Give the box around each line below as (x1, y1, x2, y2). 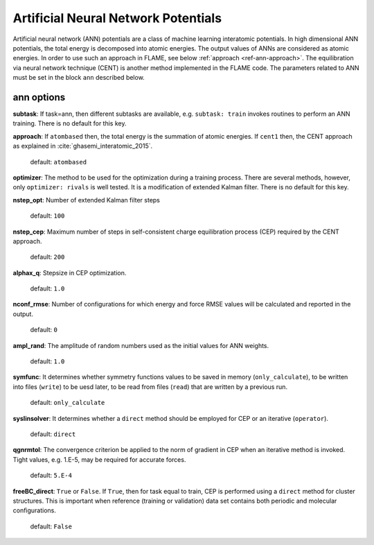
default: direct (30, 430, 76, 438)
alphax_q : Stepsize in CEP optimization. (12, 268, 127, 277)
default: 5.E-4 (30, 472, 73, 480)
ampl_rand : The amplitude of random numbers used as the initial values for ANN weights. (12, 341, 269, 349)
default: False (30, 522, 73, 530)
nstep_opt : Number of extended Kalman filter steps (12, 196, 161, 204)
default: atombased (30, 157, 87, 166)
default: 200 (30, 253, 65, 261)
